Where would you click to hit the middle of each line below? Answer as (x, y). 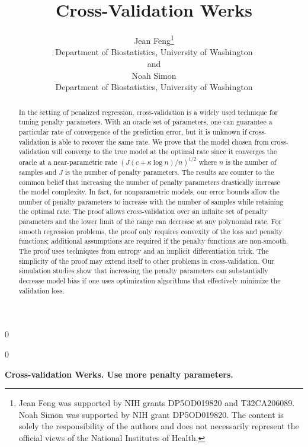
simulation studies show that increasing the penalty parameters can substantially (143, 271)
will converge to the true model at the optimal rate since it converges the (164, 151)
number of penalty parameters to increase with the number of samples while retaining (151, 201)
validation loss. (41, 290)
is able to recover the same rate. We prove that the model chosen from (160, 141)
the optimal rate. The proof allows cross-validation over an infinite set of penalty (143, 211)
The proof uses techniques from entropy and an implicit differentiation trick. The (144, 251)
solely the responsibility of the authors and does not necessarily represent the (159, 426)
